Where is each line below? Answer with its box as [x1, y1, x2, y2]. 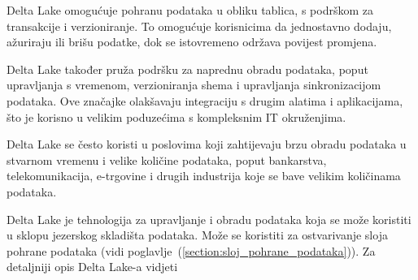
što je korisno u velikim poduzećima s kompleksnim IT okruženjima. [7, 108, 346, 125]
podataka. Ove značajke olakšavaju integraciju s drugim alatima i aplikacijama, [7, 92, 403, 109]
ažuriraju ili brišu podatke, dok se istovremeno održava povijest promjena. [7, 33, 377, 50]
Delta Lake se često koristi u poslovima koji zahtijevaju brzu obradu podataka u [7, 136, 407, 153]
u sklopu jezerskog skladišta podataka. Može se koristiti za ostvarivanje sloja [7, 226, 388, 243]
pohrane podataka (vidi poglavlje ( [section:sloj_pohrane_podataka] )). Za [7, 242, 376, 259]
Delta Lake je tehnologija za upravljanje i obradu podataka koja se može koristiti [7, 210, 411, 227]
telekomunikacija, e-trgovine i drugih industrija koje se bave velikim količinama [7, 167, 401, 184]
